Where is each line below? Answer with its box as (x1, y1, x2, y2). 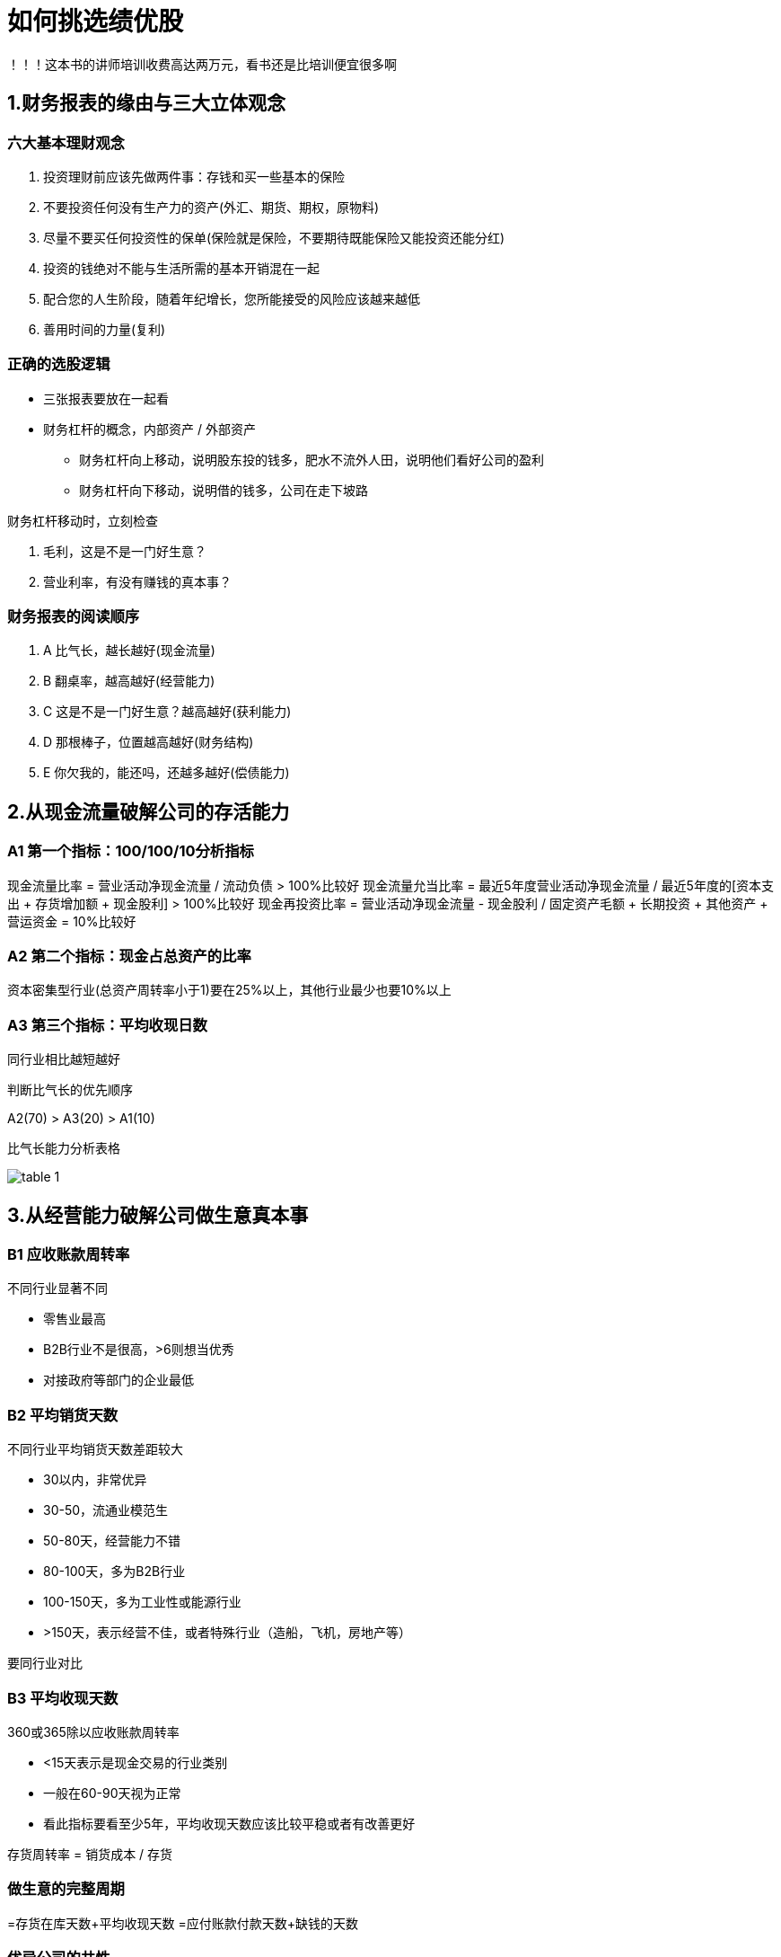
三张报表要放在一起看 (43, 390, 169, 406)
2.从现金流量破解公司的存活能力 (7, 800, 290, 823)
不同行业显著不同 (7, 1280, 108, 1297)
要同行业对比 (7, 1655, 83, 1671)
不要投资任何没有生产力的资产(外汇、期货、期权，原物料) (43, 199, 380, 215)
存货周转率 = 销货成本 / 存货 (7, 1846, 173, 1862)
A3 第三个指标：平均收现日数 (7, 1015, 207, 1034)
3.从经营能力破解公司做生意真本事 (7, 1203, 309, 1226)
